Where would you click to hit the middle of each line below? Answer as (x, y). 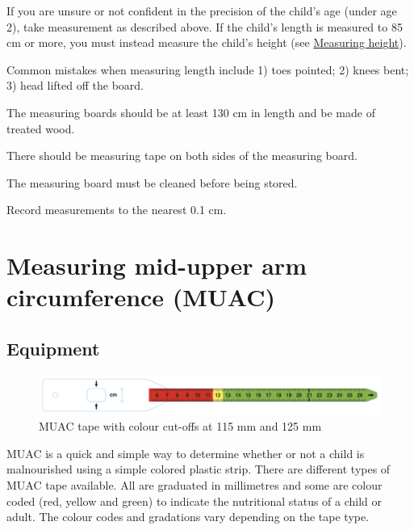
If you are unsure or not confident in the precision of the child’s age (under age (202, 11)
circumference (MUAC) (141, 297)
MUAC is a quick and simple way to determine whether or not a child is (186, 453)
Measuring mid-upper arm (157, 265)
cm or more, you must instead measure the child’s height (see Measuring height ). (207, 42)
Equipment (53, 348)
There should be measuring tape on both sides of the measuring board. (182, 156)
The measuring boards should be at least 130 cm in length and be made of (191, 112)
